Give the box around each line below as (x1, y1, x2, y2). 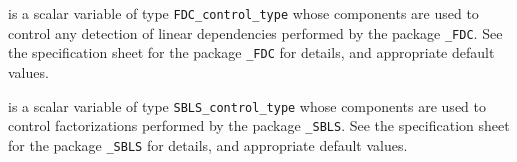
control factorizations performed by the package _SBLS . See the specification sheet (8, 115, 510, 136)
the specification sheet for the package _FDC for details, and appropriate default (8, 42, 495, 63)
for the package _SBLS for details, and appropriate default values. (8, 134, 408, 155)
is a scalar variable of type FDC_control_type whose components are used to (8, 3, 479, 23)
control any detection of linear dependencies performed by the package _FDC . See (8, 22, 503, 43)
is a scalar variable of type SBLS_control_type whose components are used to (8, 95, 486, 116)
